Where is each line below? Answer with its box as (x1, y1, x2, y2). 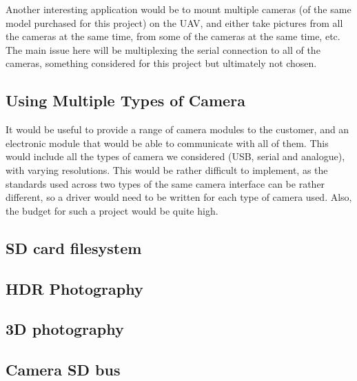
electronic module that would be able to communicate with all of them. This (6, 135, 329, 150)
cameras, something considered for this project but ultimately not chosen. (6, 56, 317, 70)
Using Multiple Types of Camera (6, 90, 245, 111)
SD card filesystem (6, 237, 142, 258)
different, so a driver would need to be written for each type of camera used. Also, (6, 190, 352, 204)
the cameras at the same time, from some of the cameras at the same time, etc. (6, 29, 340, 43)
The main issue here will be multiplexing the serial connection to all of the (6, 42, 320, 57)
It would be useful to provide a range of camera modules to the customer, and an (6, 122, 349, 137)
